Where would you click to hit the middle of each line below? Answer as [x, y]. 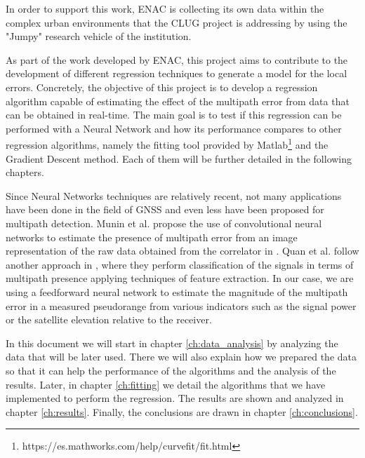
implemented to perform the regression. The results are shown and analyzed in [175, 398]
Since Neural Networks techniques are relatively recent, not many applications [174, 195]
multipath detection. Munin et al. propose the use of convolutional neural [164, 223]
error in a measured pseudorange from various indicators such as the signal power [181, 305]
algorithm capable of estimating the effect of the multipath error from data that [178, 101]
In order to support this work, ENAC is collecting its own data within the [165, 8]
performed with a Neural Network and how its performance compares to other [174, 128]
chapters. [25, 172]
